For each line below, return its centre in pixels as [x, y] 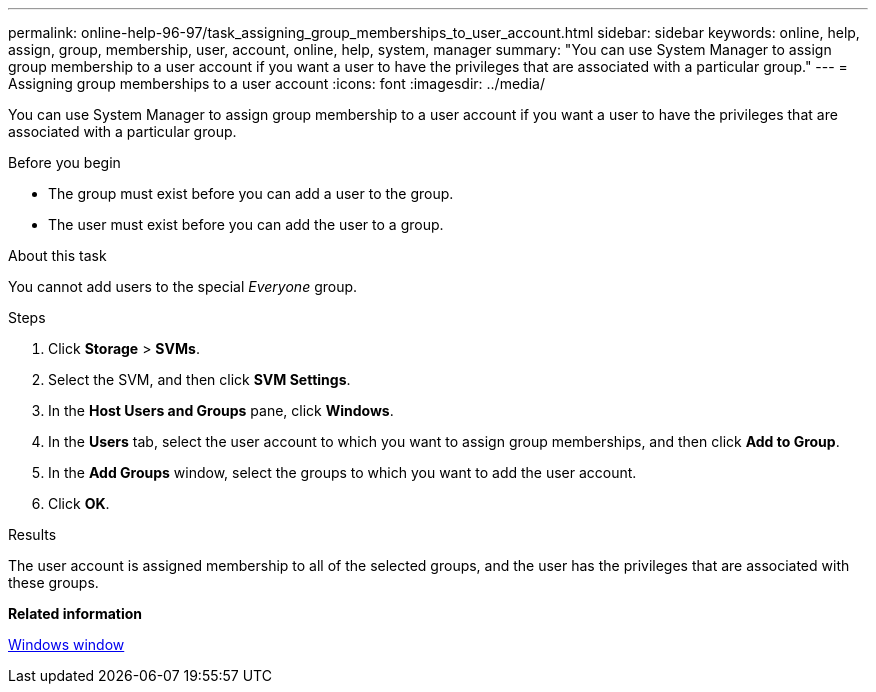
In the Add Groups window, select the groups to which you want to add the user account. [342, 472]
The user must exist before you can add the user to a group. [246, 224]
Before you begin [64, 162]
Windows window [66, 644]
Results [32, 534]
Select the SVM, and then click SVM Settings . [199, 379]
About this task [57, 255]
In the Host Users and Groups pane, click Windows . [221, 410]
